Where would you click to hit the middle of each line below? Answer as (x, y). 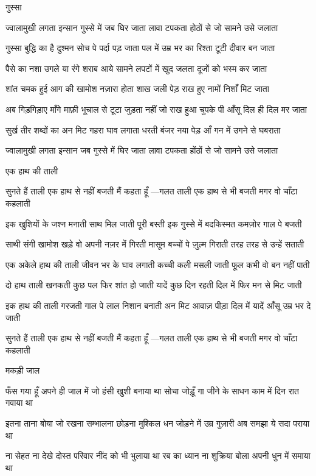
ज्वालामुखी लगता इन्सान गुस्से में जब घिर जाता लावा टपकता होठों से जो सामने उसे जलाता (142, 27)
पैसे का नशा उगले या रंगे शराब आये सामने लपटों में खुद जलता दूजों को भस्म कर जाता (136, 68)
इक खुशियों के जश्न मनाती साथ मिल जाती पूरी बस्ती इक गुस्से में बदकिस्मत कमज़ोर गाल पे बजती (154, 223)
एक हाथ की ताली (32, 170)
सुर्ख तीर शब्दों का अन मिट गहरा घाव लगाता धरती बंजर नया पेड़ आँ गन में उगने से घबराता (143, 130)
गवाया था (19, 403)
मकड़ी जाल (23, 370)
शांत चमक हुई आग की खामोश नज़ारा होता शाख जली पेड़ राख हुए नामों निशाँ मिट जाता (137, 89)
